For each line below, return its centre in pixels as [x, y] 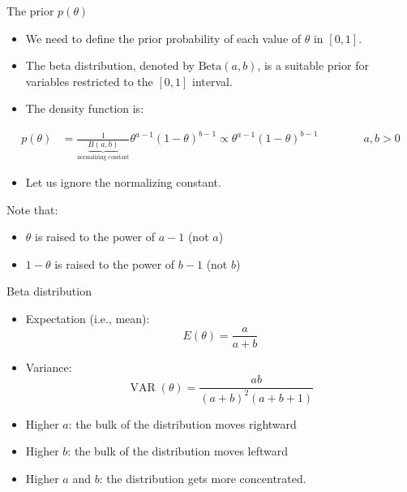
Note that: [32, 209]
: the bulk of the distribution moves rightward [182, 423]
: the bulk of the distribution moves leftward [178, 451]
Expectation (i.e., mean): [88, 318]
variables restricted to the [89, 81]
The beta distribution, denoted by [110, 65]
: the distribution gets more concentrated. [203, 478]
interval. [212, 81]
